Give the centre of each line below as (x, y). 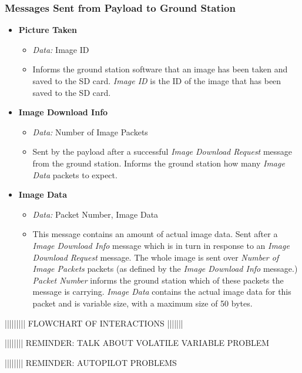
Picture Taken (48, 30)
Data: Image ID (61, 49)
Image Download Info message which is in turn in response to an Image (161, 245)
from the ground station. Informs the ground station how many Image (159, 163)
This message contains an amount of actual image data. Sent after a (155, 234)
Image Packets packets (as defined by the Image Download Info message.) (165, 269)
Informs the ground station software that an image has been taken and (160, 69)
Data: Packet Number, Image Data (95, 214)
